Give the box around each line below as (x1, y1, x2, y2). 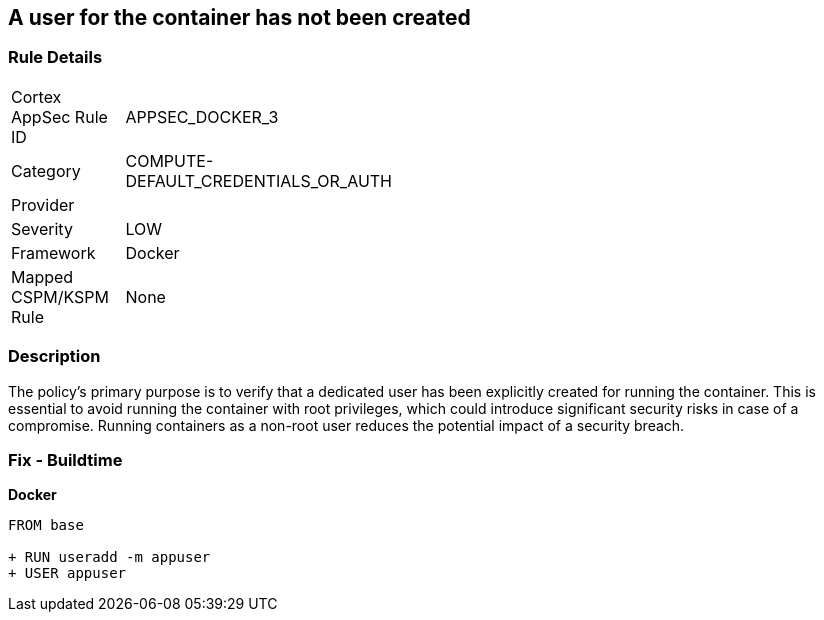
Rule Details (8, 47, 103, 68)
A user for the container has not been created (8, 5, 471, 30)
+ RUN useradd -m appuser (8, 549, 211, 566)
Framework (11, 242, 96, 263)
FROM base (8, 517, 84, 534)
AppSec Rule (11, 106, 108, 127)
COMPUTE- (125, 150, 214, 171)
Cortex (11, 86, 62, 107)
